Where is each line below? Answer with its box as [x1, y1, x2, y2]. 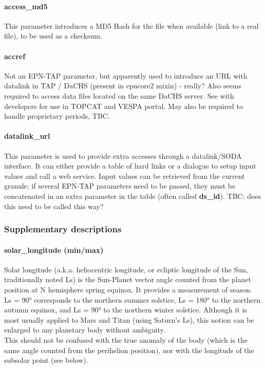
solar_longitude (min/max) [4, 244, 104, 255]
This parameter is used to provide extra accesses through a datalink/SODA [4, 150, 242, 161]
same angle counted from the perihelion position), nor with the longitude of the [4, 344, 254, 355]
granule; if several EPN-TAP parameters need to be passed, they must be [4, 180, 236, 191]
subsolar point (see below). [4, 355, 88, 365]
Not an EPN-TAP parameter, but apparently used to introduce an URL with [4, 70, 248, 81]
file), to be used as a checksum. [4, 30, 102, 41]
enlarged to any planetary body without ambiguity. [4, 324, 165, 335]
